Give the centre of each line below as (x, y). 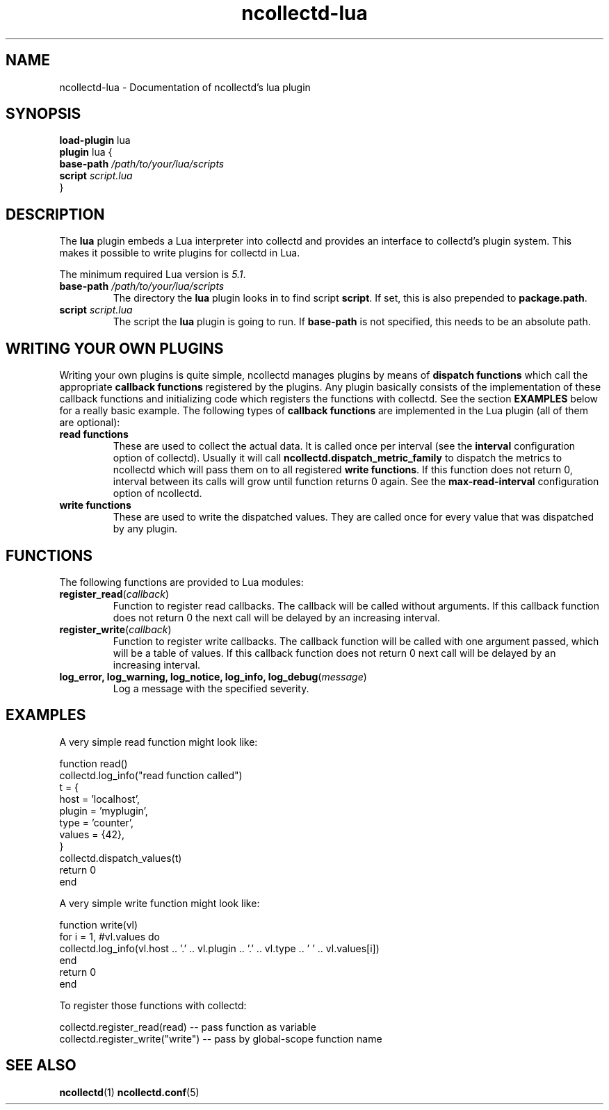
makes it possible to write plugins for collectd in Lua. (180, 253)
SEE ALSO (41, 1066)
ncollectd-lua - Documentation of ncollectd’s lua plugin (185, 87)
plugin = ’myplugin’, (104, 810)
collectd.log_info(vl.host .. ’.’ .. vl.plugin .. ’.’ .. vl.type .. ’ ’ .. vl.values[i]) (219, 948)
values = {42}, (92, 834)
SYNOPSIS (43, 114)
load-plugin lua (95, 140)
